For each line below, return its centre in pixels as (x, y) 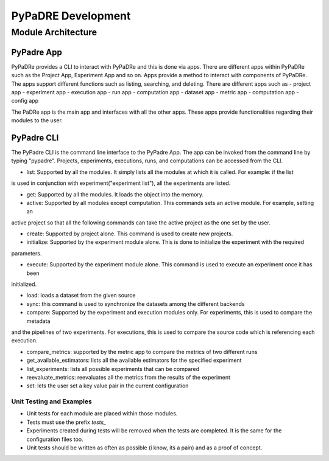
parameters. (27, 253)
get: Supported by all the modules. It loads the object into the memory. (115, 194)
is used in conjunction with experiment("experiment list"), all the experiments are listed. (121, 183)
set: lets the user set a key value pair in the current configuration (108, 386)
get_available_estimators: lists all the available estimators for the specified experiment (134, 360)
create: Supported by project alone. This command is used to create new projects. (130, 234)
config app (25, 101)
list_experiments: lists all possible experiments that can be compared (113, 369)
